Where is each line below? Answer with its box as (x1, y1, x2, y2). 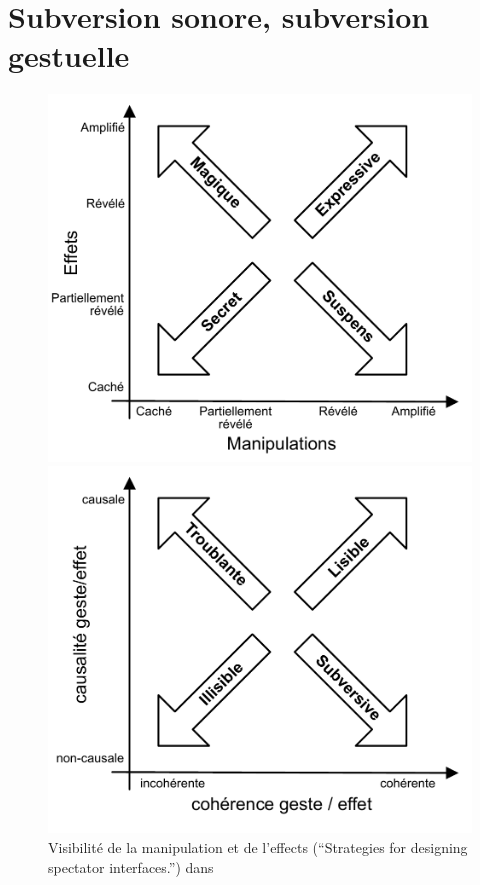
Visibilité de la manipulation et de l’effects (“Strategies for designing (48, 837, 468, 858)
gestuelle (8, 35, 130, 76)
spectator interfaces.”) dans (48, 856, 214, 877)
